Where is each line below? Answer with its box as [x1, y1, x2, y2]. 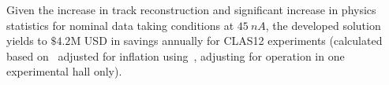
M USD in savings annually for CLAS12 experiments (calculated [70, 32, 383, 49]
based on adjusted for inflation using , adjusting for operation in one [6, 47, 345, 64]
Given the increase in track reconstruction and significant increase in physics [6, 2, 376, 17]
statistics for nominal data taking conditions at [6, 17, 234, 33]
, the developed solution [265, 17, 381, 33]
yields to [6, 32, 47, 49]
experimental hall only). [6, 63, 122, 79]
